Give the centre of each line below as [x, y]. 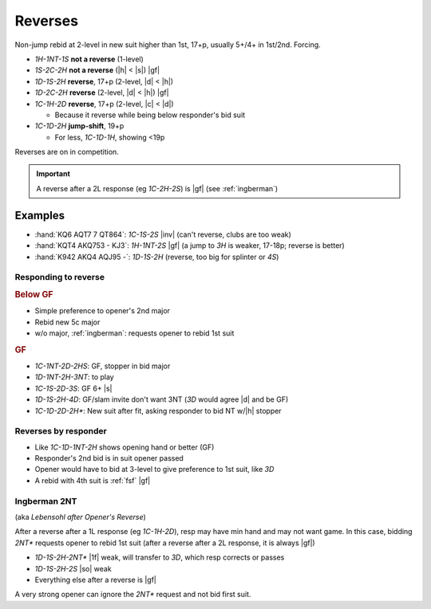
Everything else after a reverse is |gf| [96, 580]
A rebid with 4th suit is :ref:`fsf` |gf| [93, 480]
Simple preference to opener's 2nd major [103, 311]
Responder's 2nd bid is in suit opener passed [109, 458]
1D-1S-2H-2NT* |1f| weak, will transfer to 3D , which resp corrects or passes [160, 557]
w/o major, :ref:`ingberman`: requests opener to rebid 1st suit [134, 333]
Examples [40, 215]
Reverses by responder [61, 431]
